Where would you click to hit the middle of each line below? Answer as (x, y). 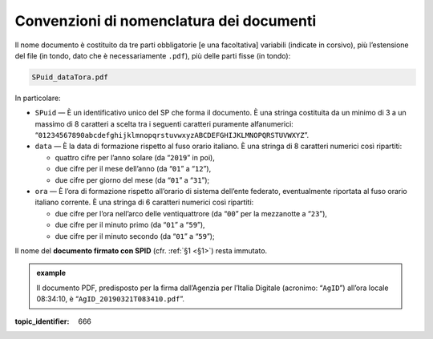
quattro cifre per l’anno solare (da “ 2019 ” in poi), (135, 157)
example (51, 273)
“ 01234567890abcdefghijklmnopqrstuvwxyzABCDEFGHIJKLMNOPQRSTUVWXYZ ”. (172, 135)
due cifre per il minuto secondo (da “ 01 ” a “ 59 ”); (135, 236)
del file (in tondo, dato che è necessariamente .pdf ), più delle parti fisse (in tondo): (153, 55)
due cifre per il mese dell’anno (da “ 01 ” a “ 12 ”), (133, 169)
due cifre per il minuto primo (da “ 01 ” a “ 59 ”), (130, 225)
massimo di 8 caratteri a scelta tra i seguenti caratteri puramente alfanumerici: (164, 123)
